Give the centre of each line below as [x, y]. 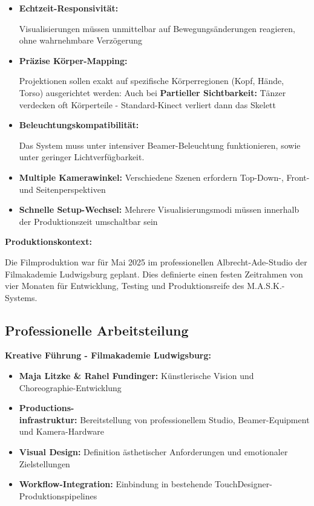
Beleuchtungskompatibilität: [79, 125]
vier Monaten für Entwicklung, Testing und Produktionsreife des [125, 286]
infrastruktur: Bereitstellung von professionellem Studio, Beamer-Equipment [164, 419]
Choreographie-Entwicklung [70, 387]
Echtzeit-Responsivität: [69, 8]
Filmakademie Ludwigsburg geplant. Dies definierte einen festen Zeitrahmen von [154, 274]
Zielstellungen [44, 463]
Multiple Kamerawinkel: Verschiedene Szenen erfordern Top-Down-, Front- [164, 177]
